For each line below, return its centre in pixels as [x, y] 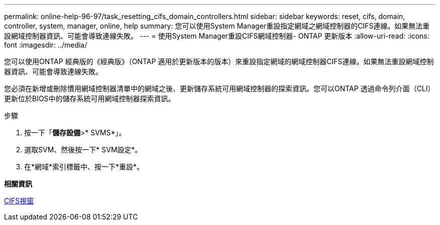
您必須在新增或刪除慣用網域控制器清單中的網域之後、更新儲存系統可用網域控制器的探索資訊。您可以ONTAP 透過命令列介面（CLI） [219, 88]
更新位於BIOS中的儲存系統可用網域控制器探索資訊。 [90, 98]
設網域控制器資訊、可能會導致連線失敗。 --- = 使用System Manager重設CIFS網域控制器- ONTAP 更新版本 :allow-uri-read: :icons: [217, 36]
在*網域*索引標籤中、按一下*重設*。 [84, 167]
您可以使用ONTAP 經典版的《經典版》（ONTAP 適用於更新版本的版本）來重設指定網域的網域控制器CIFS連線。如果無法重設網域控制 [219, 61]
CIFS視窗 [19, 201]
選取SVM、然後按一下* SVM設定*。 [83, 150]
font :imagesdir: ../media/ [46, 45]
